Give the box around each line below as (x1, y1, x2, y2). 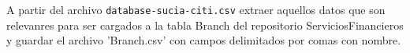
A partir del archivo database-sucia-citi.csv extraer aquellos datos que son (6, 2, 386, 17)
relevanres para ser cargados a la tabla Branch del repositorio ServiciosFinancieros (6, 16, 404, 33)
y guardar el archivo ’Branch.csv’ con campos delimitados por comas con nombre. (6, 32, 401, 48)
